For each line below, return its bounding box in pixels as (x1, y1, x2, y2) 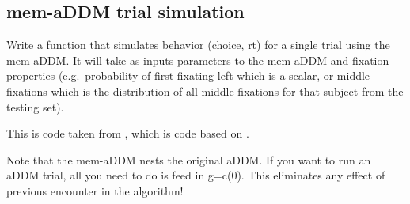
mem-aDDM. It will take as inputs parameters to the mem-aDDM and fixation (6, 51, 389, 68)
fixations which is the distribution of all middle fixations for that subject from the (6, 82, 404, 99)
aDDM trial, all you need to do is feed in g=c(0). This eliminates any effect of (6, 167, 385, 183)
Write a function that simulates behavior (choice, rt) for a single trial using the (6, 36, 390, 53)
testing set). (6, 98, 64, 115)
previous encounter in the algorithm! (6, 182, 184, 198)
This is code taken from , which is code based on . (6, 125, 249, 142)
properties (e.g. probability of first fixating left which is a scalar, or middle (6, 67, 370, 84)
